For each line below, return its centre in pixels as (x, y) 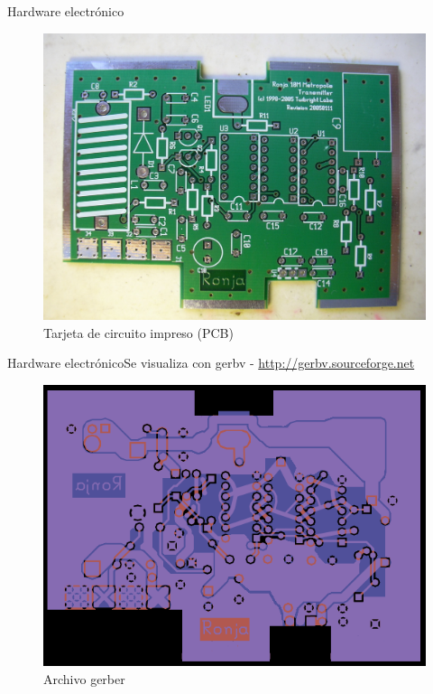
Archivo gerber (84, 678)
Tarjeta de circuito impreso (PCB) (138, 332)
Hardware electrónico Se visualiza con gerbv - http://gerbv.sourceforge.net (211, 363)
